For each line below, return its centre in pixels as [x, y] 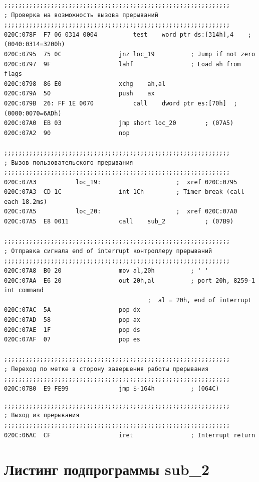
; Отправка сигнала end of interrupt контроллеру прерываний [108, 251]
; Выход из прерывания [42, 415]
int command [24, 290]
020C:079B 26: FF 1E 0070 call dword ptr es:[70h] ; [121, 103]
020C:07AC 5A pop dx [72, 310]
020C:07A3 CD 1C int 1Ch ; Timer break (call [124, 192]
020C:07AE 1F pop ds [72, 330]
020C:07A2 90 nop [67, 133]
